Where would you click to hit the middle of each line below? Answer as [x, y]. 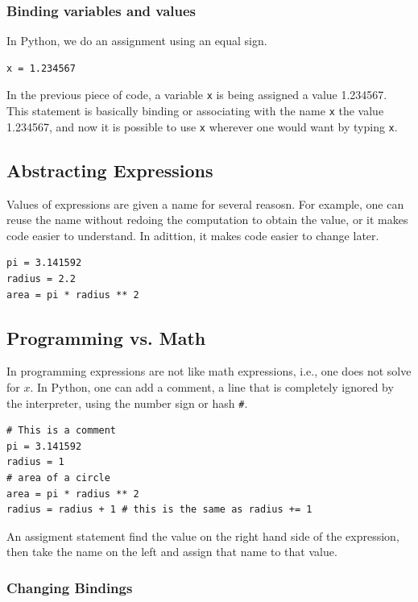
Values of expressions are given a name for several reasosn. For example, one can [205, 203]
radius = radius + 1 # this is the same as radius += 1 [159, 510]
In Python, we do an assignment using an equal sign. [137, 41]
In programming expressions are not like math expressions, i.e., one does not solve [209, 371]
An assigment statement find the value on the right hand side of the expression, [203, 536]
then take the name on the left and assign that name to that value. [172, 552]
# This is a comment [62, 431]
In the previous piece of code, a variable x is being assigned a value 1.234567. [197, 95]
